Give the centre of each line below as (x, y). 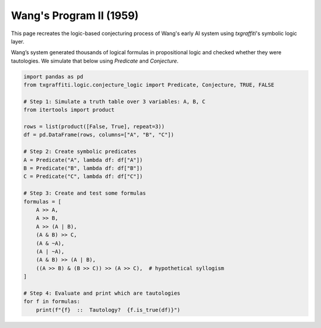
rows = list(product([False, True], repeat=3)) (94, 127)
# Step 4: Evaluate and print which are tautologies (102, 293)
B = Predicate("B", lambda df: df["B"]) (83, 168)
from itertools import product (69, 110)
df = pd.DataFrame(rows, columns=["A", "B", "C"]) (99, 135)
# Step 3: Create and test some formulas (85, 193)
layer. (18, 41)
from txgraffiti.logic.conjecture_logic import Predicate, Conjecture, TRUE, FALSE (149, 85)
